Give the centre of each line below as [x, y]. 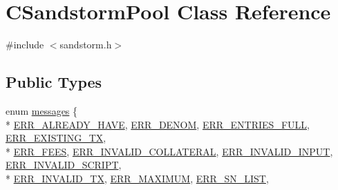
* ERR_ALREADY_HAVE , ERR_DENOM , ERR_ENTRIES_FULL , [158, 124]
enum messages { [42, 110]
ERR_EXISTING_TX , [56, 138]
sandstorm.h [86, 45]
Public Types [54, 82]
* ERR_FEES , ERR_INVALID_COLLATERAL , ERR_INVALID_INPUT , [169, 151]
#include [25, 45]
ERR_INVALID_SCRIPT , [64, 165]
